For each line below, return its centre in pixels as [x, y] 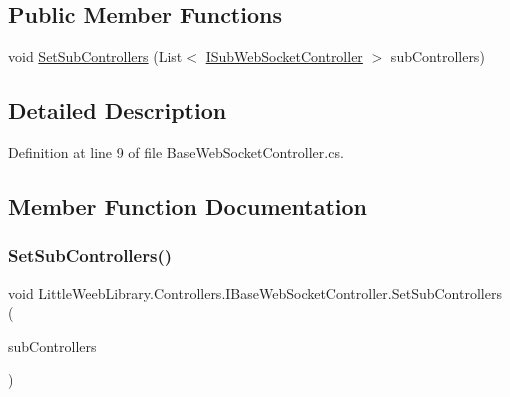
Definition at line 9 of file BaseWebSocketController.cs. [176, 152]
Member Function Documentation [188, 205]
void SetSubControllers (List [95, 56]
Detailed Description [117, 110]
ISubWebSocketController [284, 56]
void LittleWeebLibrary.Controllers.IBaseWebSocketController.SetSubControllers [255, 292]
